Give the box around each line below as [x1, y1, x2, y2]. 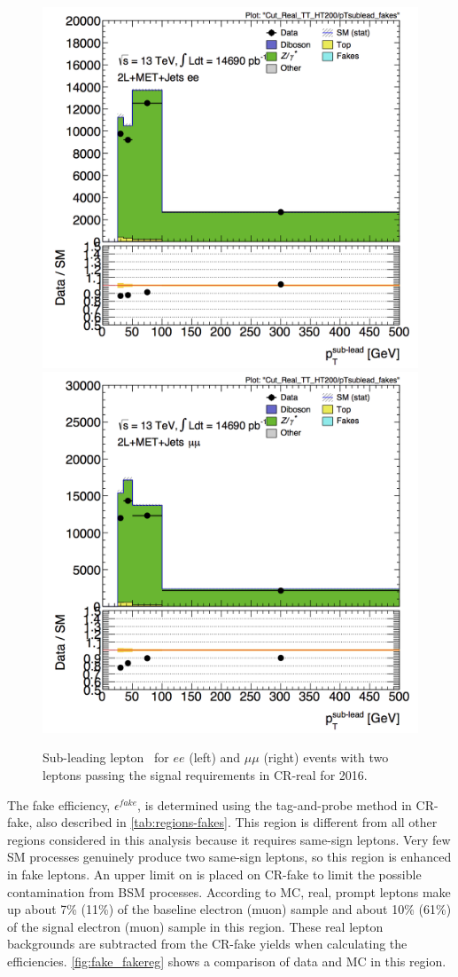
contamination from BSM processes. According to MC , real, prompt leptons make [7, 882, 451, 901]
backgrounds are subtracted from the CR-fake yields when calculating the [7, 934, 408, 953]
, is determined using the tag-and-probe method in [137, 795, 412, 814]
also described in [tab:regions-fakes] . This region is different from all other [36, 813, 438, 831]
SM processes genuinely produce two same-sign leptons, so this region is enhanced [7, 847, 452, 866]
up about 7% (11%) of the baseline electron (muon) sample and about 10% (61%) [7, 900, 452, 918]
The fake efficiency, [7, 795, 111, 814]
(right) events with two [263, 748, 389, 767]
